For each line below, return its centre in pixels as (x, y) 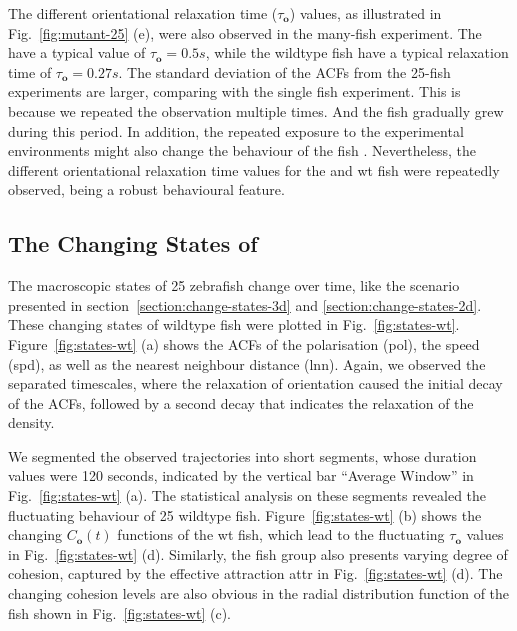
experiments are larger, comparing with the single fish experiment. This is (234, 91)
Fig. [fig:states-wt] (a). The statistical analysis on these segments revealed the (247, 495)
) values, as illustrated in (365, 13)
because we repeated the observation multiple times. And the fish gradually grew (256, 110)
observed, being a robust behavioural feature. (146, 189)
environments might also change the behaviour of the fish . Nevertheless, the (242, 150)
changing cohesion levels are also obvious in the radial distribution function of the (259, 593)
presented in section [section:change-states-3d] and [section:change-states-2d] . (245, 304)
